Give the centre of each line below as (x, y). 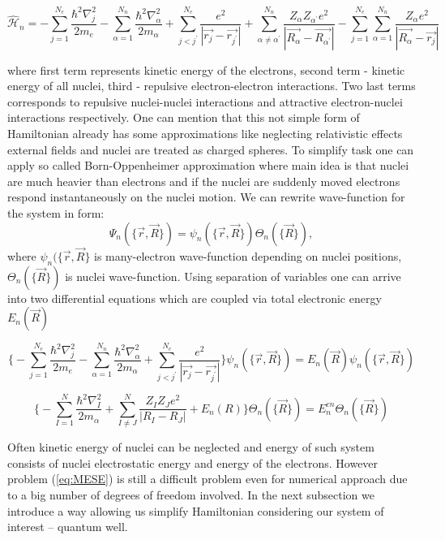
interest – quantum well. (68, 527)
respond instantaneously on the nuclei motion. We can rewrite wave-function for (206, 197)
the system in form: (56, 212)
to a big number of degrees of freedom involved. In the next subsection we (191, 494)
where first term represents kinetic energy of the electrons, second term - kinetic (206, 69)
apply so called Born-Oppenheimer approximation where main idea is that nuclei (208, 165)
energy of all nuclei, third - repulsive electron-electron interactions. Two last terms (212, 86)
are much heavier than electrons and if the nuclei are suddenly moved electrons (204, 181)
